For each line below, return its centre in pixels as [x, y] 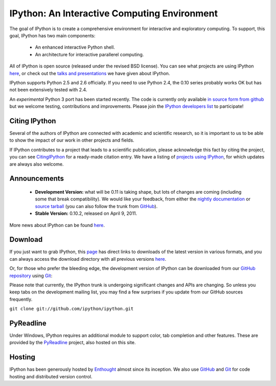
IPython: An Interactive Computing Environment [114, 13]
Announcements [37, 179]
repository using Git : [31, 276]
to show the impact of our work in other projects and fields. [72, 140]
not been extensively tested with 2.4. [48, 90]
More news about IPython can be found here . [57, 225]
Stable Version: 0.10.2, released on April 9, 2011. [86, 213]
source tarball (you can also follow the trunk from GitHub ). [96, 206]
